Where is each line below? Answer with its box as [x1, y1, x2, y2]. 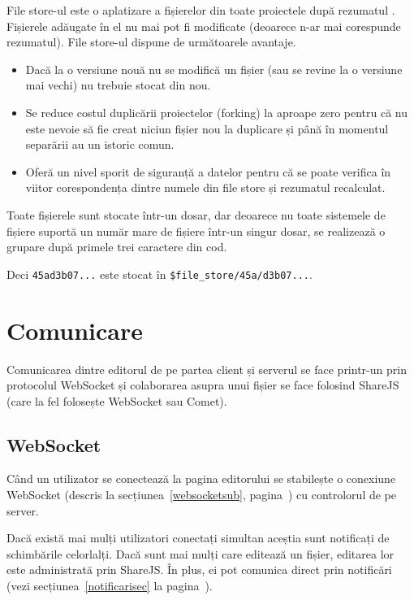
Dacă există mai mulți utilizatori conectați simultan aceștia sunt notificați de [6, 529, 390, 546]
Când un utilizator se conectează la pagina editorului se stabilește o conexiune [6, 470, 396, 487]
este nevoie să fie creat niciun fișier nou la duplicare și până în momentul [25, 120, 389, 137]
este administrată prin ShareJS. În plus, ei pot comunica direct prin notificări [6, 561, 392, 578]
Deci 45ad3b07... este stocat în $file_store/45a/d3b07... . [6, 265, 313, 282]
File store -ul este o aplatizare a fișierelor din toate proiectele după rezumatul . [6, 2, 395, 18]
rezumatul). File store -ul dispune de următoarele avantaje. [6, 33, 296, 50]
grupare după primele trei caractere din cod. [6, 238, 227, 255]
